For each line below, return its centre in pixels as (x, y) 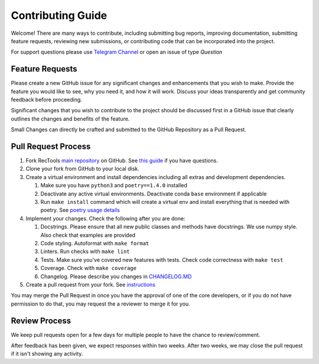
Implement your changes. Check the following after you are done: (105, 218)
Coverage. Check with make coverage (89, 268)
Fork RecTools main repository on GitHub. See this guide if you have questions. (122, 161)
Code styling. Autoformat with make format (95, 243)
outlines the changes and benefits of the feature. (70, 119)
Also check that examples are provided (88, 235)
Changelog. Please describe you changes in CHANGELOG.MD (116, 276)
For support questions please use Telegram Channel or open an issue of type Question (117, 52)
